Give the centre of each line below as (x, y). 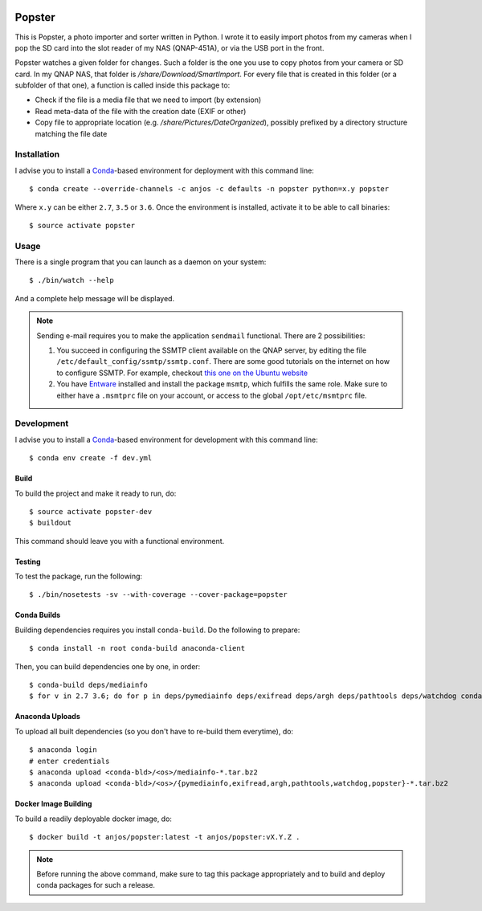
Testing (28, 562)
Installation (37, 154)
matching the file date (71, 133)
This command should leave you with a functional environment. (120, 541)
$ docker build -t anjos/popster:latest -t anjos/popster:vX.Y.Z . (165, 837)
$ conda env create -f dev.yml (91, 458)
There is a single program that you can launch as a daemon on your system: (141, 262)
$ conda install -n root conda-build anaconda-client (137, 648)
